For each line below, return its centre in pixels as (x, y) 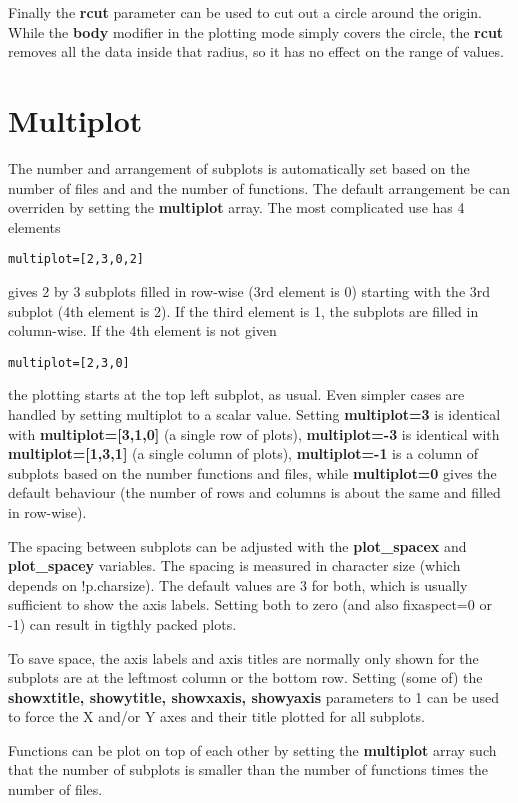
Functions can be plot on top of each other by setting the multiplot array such (252, 749)
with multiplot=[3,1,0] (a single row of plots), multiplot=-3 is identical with (254, 433)
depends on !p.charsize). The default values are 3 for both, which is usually (238, 584)
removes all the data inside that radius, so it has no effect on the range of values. (256, 51)
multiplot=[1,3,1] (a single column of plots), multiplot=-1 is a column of (243, 453)
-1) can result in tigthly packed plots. (122, 623)
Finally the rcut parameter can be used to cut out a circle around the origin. (245, 12)
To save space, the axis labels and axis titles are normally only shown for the (243, 657)
